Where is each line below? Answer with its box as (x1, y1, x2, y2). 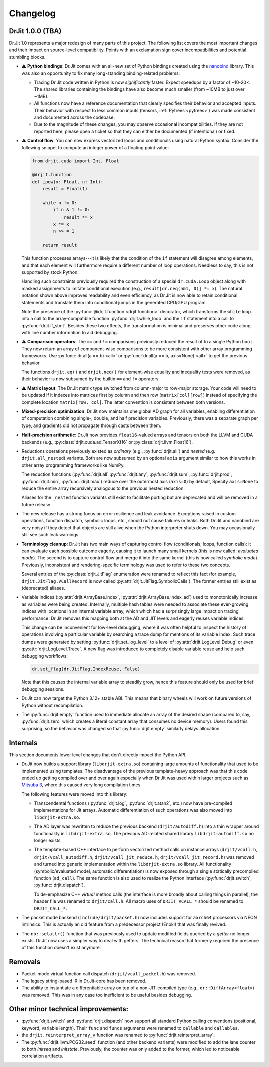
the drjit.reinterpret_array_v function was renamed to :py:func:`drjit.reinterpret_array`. (21, 1032, 215, 1038)
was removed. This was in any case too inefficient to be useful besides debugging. (21, 992, 192, 998)
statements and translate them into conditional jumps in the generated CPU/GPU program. (21, 299, 207, 305)
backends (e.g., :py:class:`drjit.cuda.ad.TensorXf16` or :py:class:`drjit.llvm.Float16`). (21, 439, 193, 445)
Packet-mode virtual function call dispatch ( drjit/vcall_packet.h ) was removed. (21, 971, 197, 977)
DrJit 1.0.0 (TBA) (9, 27, 62, 35)
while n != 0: (42, 200, 77, 205)
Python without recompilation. (21, 702, 84, 708)
